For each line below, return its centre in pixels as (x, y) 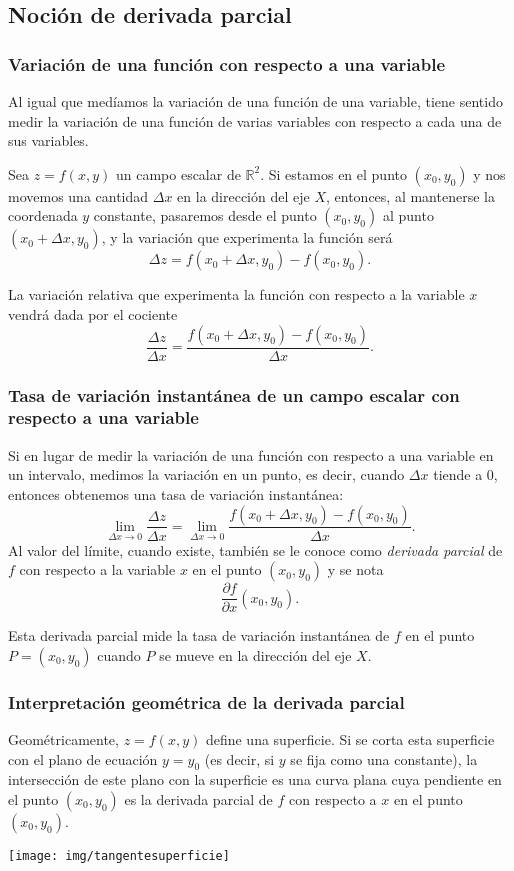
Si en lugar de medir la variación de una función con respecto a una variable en (251, 454)
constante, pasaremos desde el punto (205, 215)
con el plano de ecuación (83, 758)
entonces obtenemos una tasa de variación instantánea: (176, 493)
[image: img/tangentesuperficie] (119, 856)
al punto (408, 215)
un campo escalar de (178, 173)
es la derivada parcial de (198, 799)
